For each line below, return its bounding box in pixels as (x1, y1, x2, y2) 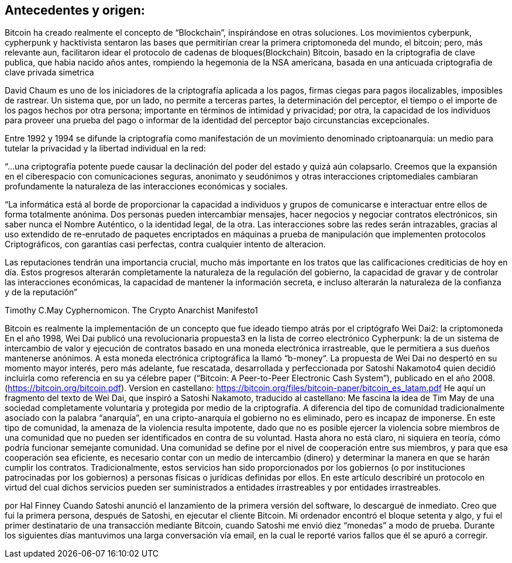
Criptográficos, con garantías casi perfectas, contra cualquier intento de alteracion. (5, 239, 326, 250)
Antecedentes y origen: (5, 3, 145, 18)
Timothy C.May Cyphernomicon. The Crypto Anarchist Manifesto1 (5, 305, 258, 316)
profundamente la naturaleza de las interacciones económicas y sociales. (5, 181, 288, 192)
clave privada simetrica (5, 67, 94, 78)
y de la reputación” (5, 287, 78, 298)
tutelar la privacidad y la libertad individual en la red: (5, 143, 206, 154)
